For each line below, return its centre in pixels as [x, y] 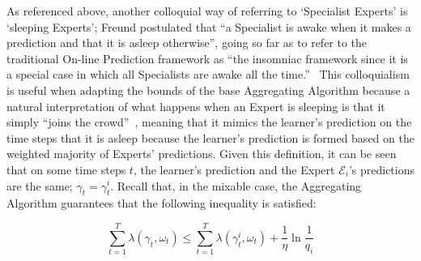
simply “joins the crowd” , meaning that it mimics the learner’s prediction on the [209, 122]
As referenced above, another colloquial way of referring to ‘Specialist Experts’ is [207, 11]
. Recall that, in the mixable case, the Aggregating [236, 185]
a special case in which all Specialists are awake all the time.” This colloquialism [208, 74]
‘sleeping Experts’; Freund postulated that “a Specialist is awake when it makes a [209, 26]
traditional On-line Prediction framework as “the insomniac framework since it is [207, 58]
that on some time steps [66, 169]
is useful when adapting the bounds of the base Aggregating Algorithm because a [208, 90]
